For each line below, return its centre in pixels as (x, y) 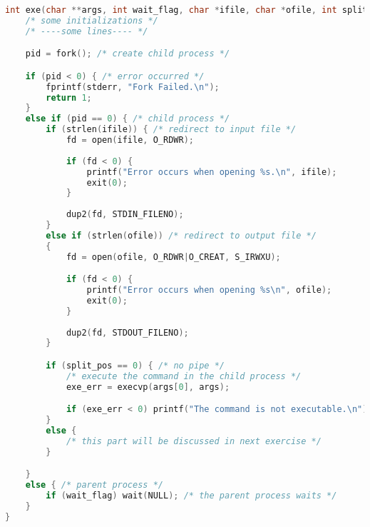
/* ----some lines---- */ (87, 31)
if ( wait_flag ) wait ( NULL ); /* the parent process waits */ (191, 496)
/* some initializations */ (92, 20)
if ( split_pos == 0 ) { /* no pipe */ (135, 366)
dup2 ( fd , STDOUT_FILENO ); (127, 332)
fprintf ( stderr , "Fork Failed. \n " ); (133, 87)
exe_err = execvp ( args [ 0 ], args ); (148, 387)
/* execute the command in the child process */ (184, 376)
